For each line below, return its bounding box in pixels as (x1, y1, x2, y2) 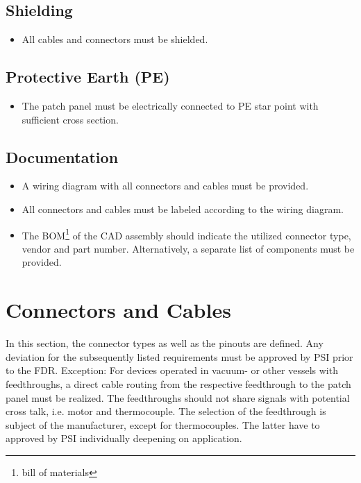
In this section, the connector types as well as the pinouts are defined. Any (6, 336, 324, 350)
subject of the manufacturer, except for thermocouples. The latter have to (6, 417, 320, 432)
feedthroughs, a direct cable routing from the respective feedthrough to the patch (6, 376, 351, 391)
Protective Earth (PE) (6, 66, 170, 87)
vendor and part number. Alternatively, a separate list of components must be (22, 241, 355, 255)
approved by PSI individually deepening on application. (6, 431, 242, 446)
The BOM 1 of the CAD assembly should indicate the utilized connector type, (22, 226, 351, 242)
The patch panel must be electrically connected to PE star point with (22, 99, 319, 112)
